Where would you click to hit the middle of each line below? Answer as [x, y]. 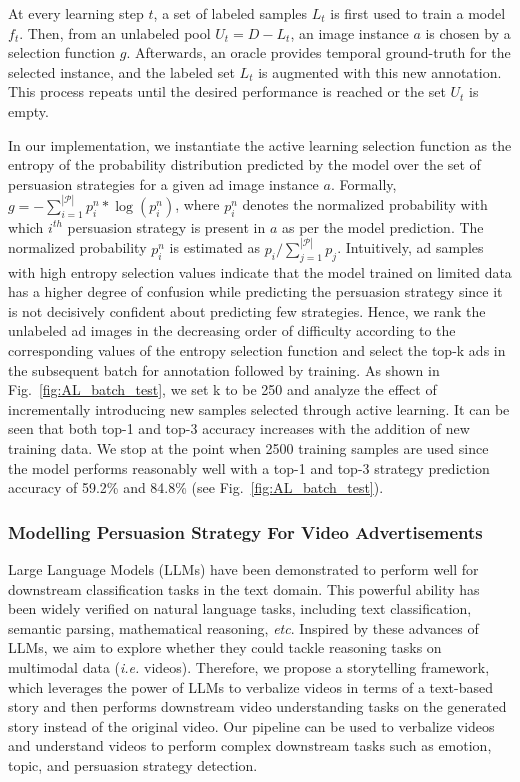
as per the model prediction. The [382, 226]
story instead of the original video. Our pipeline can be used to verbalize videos [251, 725]
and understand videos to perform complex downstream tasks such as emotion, [250, 745]
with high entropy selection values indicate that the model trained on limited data [260, 271]
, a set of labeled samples [230, 13]
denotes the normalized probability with [365, 204]
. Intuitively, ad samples [410, 247]
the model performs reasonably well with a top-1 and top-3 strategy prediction [249, 467]
